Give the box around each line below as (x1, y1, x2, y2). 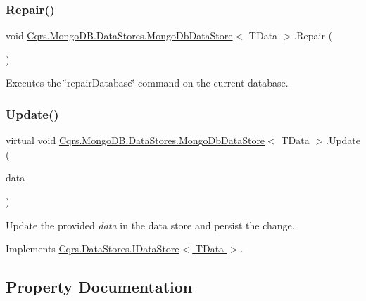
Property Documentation (6, 276, 193, 297)
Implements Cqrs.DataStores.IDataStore (6, 241, 179, 256)
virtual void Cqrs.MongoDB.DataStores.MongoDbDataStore (6, 133, 265, 148)
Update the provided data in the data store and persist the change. (6, 217, 295, 232)
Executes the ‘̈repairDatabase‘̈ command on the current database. (6, 75, 289, 90)
